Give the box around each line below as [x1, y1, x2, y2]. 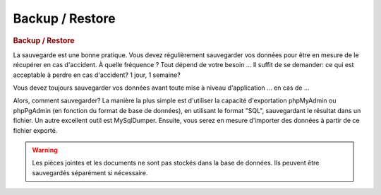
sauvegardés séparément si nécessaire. [32, 168, 148, 177]
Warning [32, 146, 58, 154]
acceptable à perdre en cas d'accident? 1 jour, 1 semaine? [13, 71, 181, 79]
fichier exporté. [13, 126, 58, 134]
